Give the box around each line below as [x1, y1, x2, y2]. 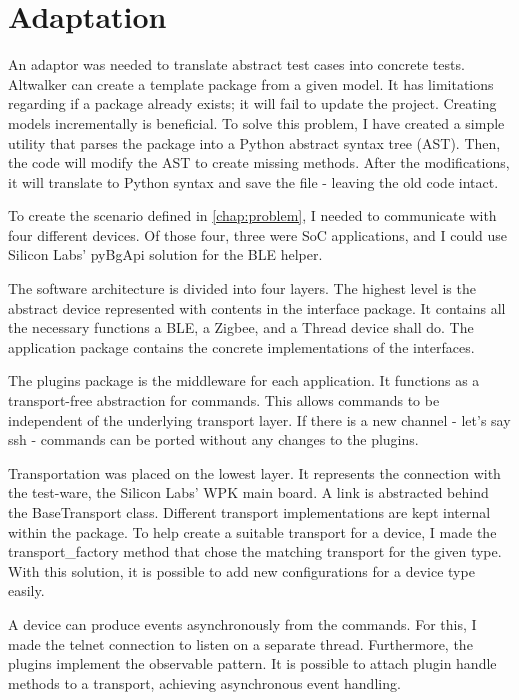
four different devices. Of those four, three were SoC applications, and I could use [8, 224, 508, 245]
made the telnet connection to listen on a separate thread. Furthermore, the [8, 633, 473, 654]
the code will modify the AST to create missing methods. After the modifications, [8, 152, 510, 173]
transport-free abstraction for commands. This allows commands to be [8, 390, 440, 411]
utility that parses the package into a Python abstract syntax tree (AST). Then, [8, 132, 501, 153]
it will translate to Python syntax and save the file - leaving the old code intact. [8, 171, 499, 192]
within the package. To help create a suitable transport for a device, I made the [8, 521, 497, 542]
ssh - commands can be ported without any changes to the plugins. [8, 429, 419, 450]
